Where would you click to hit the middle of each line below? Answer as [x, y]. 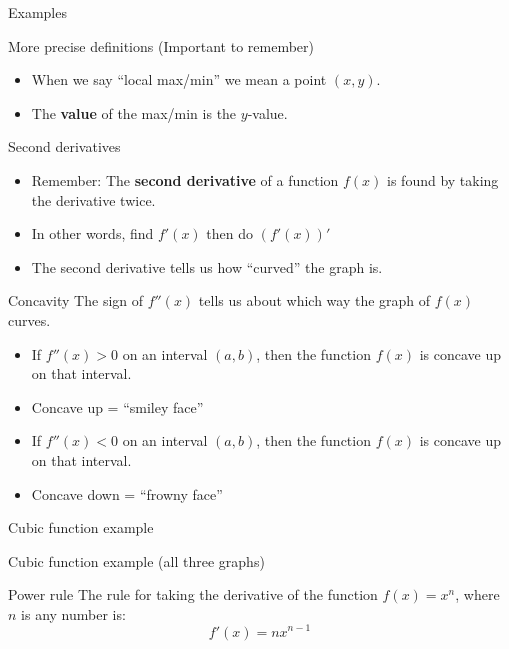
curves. [29, 319]
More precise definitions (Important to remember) [161, 45]
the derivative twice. [93, 199]
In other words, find [92, 233]
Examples [37, 12]
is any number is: [73, 613]
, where [477, 594]
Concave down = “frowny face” [127, 493]
